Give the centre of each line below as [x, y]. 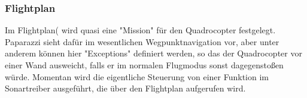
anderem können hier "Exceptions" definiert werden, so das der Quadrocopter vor [153, 53]
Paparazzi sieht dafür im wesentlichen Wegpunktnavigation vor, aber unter [142, 41]
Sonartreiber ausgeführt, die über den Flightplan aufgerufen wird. [125, 88]
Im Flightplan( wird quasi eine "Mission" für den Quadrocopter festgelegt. [140, 30]
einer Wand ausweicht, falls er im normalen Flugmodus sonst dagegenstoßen [144, 65]
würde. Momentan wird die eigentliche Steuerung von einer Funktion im [137, 76]
